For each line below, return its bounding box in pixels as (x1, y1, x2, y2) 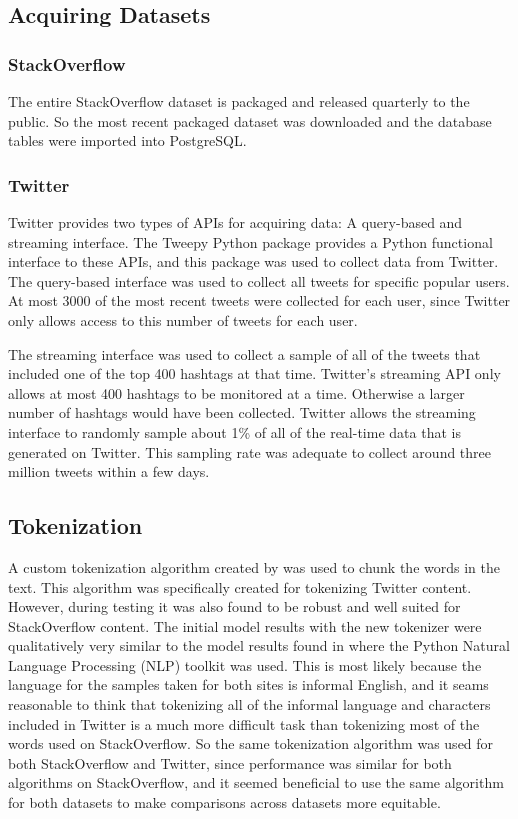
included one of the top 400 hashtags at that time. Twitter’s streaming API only (8, 363, 501, 384)
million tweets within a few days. (8, 461, 210, 482)
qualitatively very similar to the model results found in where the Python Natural (8, 635, 510, 656)
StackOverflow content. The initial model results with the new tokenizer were (8, 615, 482, 636)
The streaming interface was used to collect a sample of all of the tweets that (8, 343, 481, 364)
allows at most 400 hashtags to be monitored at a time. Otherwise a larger (8, 382, 465, 403)
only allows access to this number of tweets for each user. (8, 309, 358, 330)
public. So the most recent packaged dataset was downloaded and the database (8, 110, 492, 131)
